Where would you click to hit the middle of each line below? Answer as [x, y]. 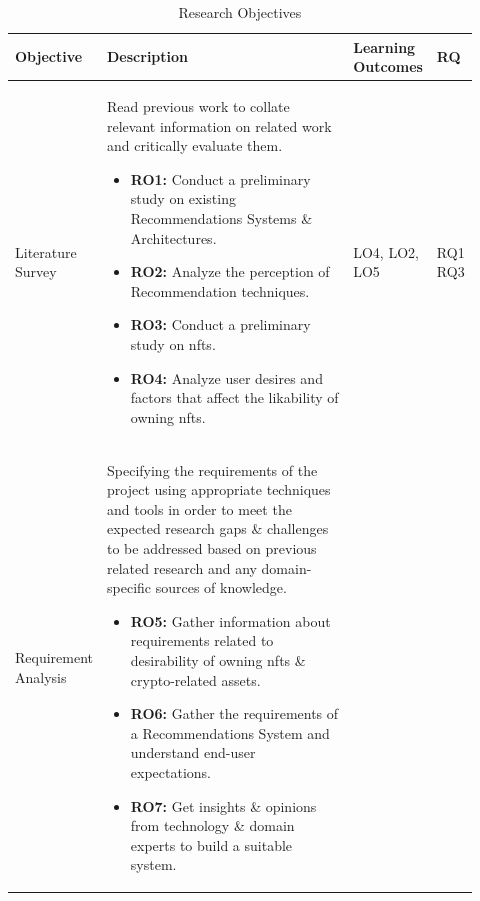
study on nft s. [173, 343]
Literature [46, 251]
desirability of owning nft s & [218, 659]
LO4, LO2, [386, 251]
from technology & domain [212, 825]
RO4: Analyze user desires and [226, 377]
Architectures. [173, 237]
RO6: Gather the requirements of [234, 713]
